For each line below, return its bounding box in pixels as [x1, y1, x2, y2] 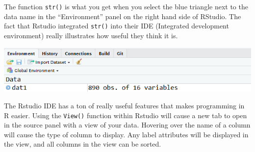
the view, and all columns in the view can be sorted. [4, 139, 161, 149]
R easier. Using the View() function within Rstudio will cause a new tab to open [4, 110, 247, 120]
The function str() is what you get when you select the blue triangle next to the [4, 1, 248, 11]
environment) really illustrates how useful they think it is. [4, 30, 178, 40]
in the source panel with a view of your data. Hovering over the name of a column [4, 120, 251, 130]
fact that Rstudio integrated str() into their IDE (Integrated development [4, 21, 229, 31]
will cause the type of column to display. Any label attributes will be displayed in [4, 129, 249, 139]
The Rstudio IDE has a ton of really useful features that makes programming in [4, 100, 245, 110]
